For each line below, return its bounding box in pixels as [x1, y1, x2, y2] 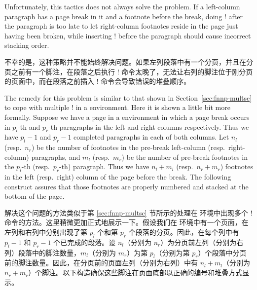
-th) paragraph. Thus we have [59, 161, 149, 172]
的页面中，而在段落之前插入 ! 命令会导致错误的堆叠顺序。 [4, 76, 191, 86]
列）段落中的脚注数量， [4, 247, 80, 257]
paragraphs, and [31, 151, 80, 162]
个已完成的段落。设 [53, 237, 116, 247]
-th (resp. [21, 161, 50, 172]
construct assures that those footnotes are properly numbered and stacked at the [4, 181, 249, 191]
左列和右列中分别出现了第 [4, 227, 87, 237]
